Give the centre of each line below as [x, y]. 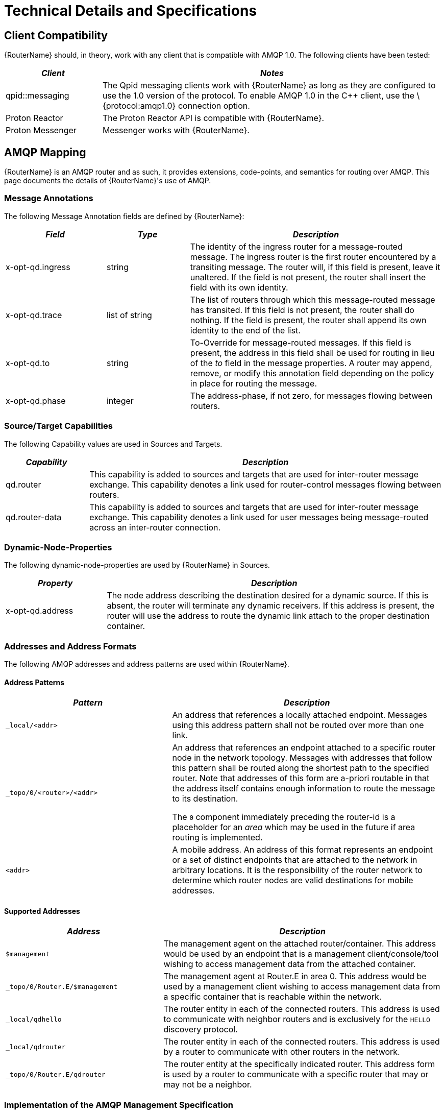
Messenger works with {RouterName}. [176, 130]
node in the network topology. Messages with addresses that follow [302, 758]
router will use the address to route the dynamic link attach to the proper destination [268, 616]
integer [120, 401]
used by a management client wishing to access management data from [302, 987]
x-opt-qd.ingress [38, 267]
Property [55, 583]
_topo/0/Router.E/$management [62, 986]
